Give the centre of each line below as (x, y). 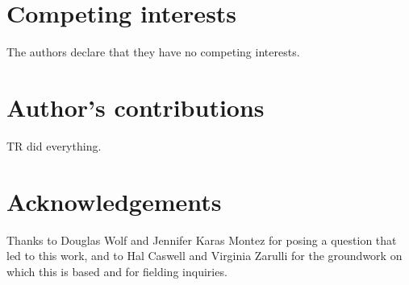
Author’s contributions (136, 107)
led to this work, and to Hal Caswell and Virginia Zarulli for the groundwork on (204, 256)
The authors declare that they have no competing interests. (153, 52)
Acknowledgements (114, 201)
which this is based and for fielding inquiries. (117, 271)
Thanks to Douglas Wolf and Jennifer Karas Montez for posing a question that (202, 240)
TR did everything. (54, 145)
